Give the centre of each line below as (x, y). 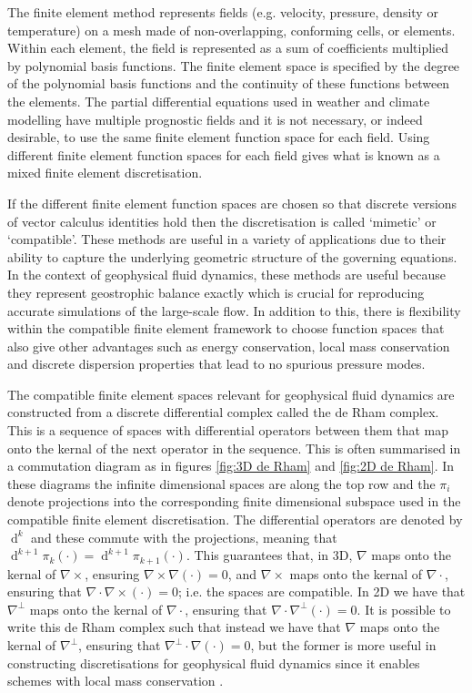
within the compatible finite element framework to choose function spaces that (226, 328)
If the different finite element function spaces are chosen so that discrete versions (232, 203)
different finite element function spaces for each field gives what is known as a (224, 154)
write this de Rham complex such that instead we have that (174, 627)
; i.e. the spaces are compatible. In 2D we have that (321, 591)
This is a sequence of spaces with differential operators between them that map (228, 430)
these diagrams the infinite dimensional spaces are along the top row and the (221, 483)
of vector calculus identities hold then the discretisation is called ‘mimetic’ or (222, 221)
